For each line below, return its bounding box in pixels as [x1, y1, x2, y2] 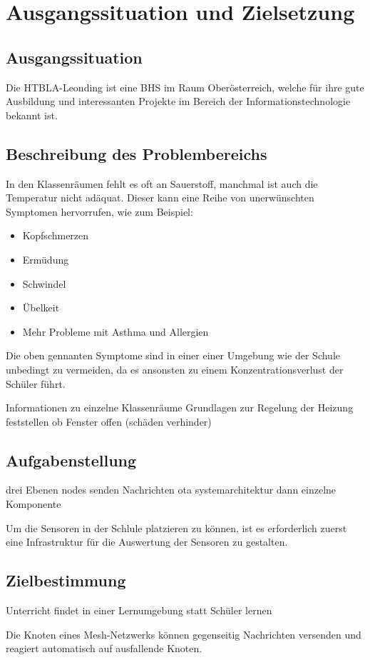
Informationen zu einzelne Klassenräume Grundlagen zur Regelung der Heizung [6, 400, 354, 415]
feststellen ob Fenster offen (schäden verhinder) [6, 414, 212, 429]
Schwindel [22, 276, 66, 291]
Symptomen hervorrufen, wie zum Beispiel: [6, 204, 193, 219]
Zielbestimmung [6, 569, 126, 591]
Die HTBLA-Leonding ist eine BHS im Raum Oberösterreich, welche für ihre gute [6, 79, 364, 94]
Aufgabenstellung [6, 449, 137, 471]
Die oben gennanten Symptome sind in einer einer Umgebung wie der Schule [6, 348, 340, 363]
